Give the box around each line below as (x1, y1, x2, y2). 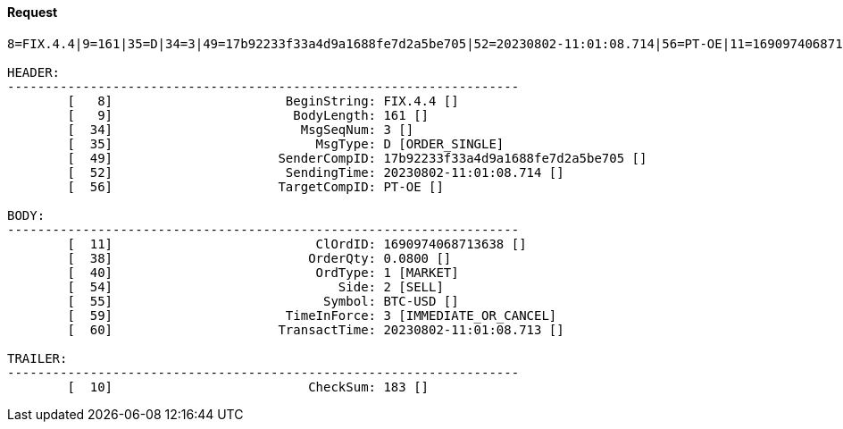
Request (7, 4, 58, 20)
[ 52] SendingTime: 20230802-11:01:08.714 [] (67, 164, 564, 180)
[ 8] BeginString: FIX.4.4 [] (67, 93, 459, 108)
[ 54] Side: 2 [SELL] (67, 279, 444, 294)
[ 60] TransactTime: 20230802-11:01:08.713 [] (67, 322, 564, 337)
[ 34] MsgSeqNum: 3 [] (67, 122, 414, 137)
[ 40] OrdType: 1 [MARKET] (67, 265, 459, 280)
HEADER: (7, 64, 61, 80)
